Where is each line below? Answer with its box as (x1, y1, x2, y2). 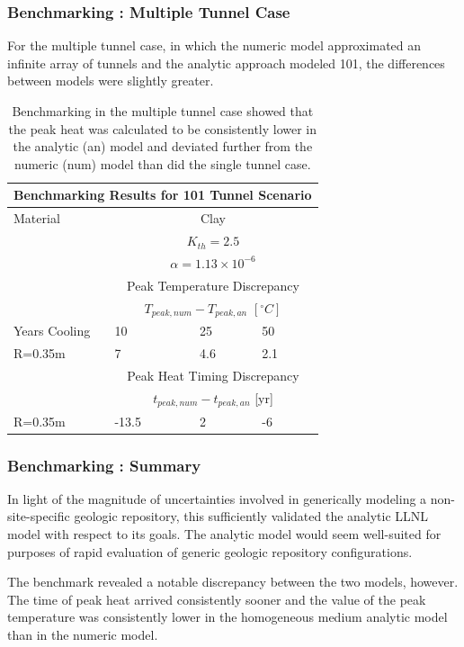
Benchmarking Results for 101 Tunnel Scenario (13, 185, 312, 204)
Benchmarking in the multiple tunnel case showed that (12, 102, 314, 120)
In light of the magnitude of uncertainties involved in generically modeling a (7, 489, 427, 508)
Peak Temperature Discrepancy (127, 275, 299, 294)
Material (13, 209, 60, 228)
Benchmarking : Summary (7, 454, 201, 476)
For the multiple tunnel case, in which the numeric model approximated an (7, 36, 422, 55)
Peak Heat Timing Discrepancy (127, 365, 299, 384)
